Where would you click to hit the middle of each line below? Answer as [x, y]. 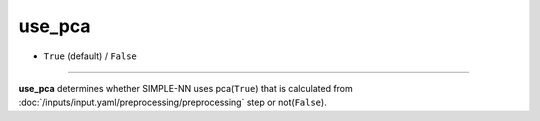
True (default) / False [90, 56]
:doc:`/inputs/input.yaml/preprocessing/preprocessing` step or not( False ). [172, 102]
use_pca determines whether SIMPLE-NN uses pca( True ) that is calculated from [186, 88]
